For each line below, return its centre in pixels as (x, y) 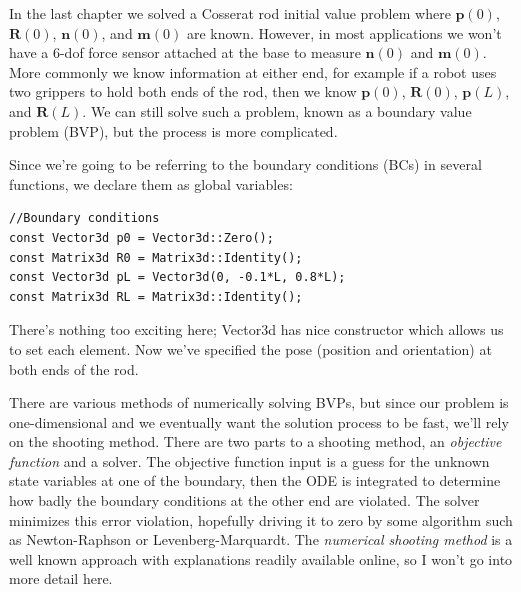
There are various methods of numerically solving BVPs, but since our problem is (259, 402)
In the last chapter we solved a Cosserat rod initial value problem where (230, 13)
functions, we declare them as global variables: (151, 183)
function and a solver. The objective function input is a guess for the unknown (249, 460)
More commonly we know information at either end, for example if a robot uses (253, 71)
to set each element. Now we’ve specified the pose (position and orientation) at (250, 348)
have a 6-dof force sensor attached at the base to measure (185, 52)
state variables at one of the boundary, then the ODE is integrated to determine (255, 480)
